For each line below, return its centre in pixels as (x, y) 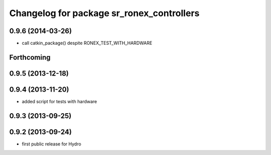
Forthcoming (30, 57)
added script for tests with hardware (59, 101)
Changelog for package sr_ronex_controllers (104, 13)
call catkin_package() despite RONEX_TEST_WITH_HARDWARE (87, 43)
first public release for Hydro (51, 144)
